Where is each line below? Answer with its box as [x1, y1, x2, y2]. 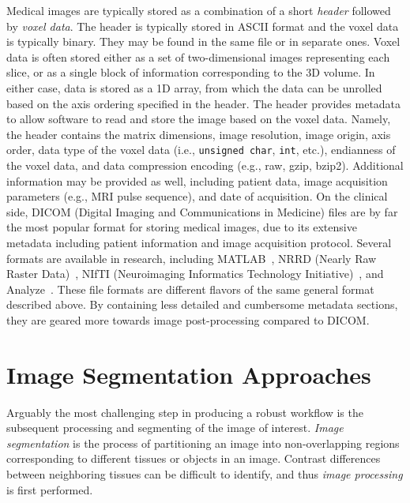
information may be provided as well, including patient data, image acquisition [6, 172, 388, 189]
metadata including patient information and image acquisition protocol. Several [6, 234, 392, 250]
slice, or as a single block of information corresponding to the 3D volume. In [6, 64, 375, 81]
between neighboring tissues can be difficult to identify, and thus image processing [6, 466, 403, 482]
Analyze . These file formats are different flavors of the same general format [6, 280, 374, 297]
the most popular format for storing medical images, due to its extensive [6, 219, 357, 235]
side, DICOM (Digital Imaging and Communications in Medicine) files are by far [6, 203, 398, 220]
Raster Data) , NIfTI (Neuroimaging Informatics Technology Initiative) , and [6, 265, 384, 282]
